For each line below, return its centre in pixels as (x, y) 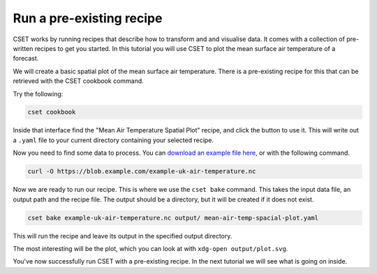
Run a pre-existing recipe (88, 18)
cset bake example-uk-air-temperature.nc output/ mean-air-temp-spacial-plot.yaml (173, 218)
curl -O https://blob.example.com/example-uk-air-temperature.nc (142, 172)
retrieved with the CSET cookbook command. (79, 81)
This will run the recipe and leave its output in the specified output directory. (123, 236)
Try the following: (38, 93)
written (23, 48)
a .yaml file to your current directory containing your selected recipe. (113, 140)
